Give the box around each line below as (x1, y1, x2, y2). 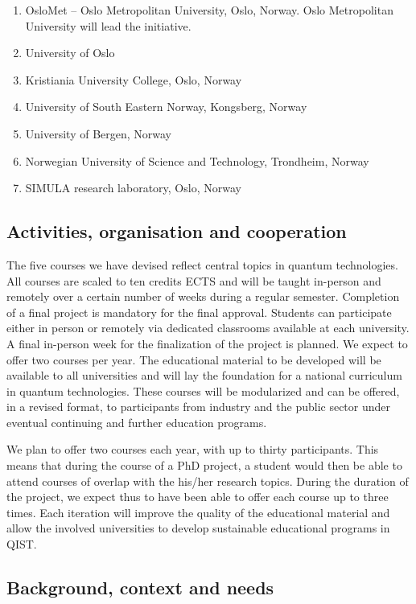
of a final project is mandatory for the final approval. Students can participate (6, 303, 392, 320)
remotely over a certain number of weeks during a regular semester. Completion (6, 288, 400, 305)
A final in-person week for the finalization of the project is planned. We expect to (6, 335, 408, 351)
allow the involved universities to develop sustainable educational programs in (6, 520, 390, 536)
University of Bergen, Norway (25, 125, 172, 142)
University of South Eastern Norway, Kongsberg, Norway (25, 98, 307, 115)
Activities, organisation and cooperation (6, 219, 347, 244)
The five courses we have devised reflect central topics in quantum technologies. (6, 256, 398, 273)
